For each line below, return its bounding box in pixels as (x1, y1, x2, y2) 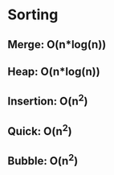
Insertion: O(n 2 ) (7, 92, 89, 108)
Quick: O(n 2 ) (7, 122, 73, 138)
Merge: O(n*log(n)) (7, 38, 107, 51)
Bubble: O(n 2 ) (7, 152, 79, 168)
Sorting (7, 6, 59, 24)
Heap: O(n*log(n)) (7, 64, 101, 78)
